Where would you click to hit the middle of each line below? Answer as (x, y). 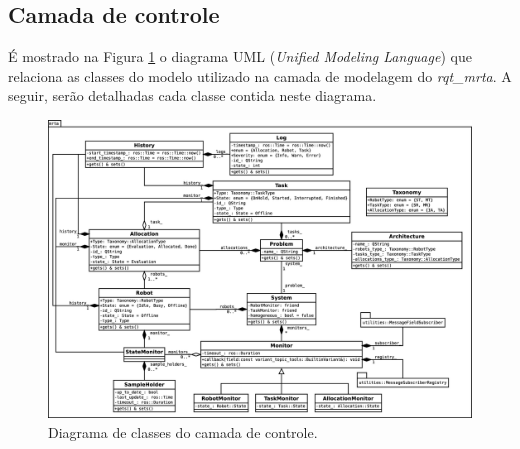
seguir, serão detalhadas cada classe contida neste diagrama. (192, 95)
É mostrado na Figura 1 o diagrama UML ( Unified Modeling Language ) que (240, 56)
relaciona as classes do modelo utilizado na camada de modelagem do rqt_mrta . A (260, 75)
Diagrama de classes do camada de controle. (183, 431)
